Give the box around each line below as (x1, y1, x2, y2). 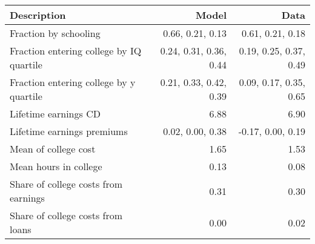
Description (10, 8, 66, 22)
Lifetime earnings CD (10, 107, 101, 120)
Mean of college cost (10, 142, 96, 156)
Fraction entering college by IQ (10, 44, 142, 58)
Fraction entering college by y (10, 75, 136, 89)
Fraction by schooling (10, 26, 101, 40)
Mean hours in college (10, 159, 102, 173)
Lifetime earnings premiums (10, 124, 128, 138)
